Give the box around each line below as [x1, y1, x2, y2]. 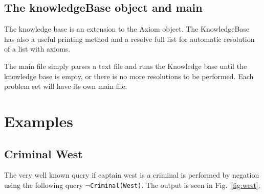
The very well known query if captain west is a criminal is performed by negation [4, 169, 259, 180]
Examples [4, 110, 73, 131]
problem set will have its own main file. [4, 81, 127, 91]
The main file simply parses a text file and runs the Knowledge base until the [4, 60, 247, 71]
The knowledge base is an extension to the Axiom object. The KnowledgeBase [4, 23, 250, 34]
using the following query [4, 179, 83, 190]
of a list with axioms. [4, 43, 71, 54]
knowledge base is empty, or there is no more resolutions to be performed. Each [4, 70, 254, 81]
